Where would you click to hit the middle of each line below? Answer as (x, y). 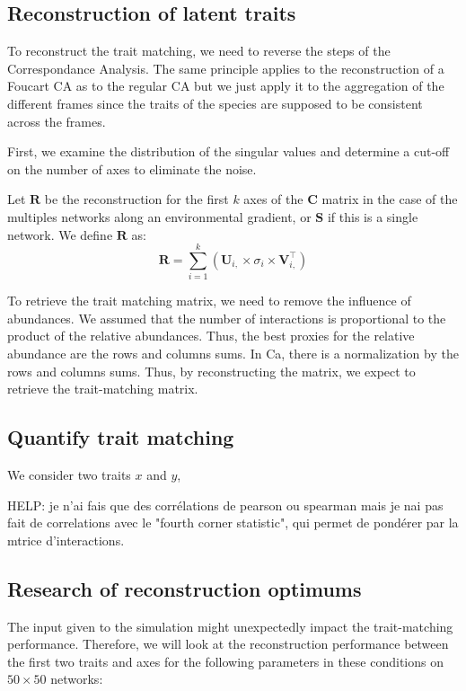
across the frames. (57, 121)
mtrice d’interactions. (66, 540)
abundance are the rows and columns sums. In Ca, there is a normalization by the (233, 354)
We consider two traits (69, 475)
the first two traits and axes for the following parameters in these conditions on (225, 661)
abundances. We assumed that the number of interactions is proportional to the (227, 318)
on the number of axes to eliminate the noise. (132, 168)
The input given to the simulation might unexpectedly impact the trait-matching (230, 626)
